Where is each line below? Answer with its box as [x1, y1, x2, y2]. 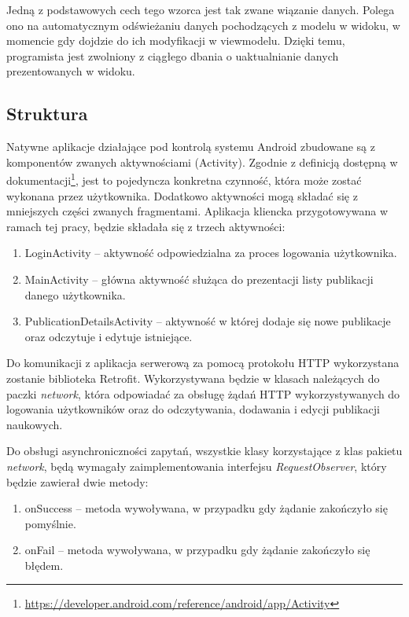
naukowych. [6, 416, 63, 432]
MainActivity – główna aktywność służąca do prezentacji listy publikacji [24, 270, 374, 287]
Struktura [6, 101, 88, 126]
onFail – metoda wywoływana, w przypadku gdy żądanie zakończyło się [24, 542, 370, 558]
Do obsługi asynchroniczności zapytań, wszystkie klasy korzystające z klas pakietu [6, 443, 403, 459]
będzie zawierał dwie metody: [6, 473, 149, 490]
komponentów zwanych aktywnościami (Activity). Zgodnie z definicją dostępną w [6, 153, 398, 170]
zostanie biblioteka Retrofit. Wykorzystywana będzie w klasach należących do [6, 369, 380, 386]
